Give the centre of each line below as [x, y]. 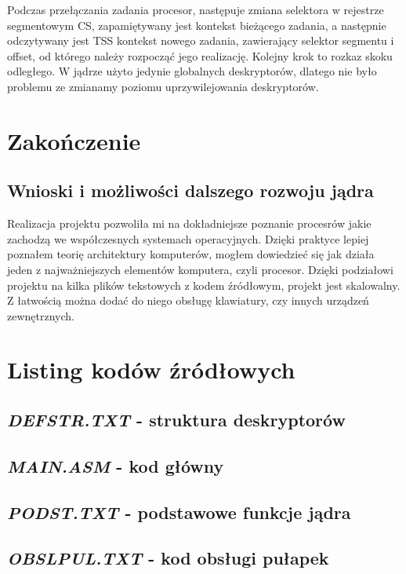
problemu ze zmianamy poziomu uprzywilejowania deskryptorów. [163, 86]
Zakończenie [74, 140]
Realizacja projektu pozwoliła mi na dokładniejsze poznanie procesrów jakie [189, 223]
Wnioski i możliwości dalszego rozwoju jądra [190, 190]
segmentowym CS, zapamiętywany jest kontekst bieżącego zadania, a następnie [197, 25]
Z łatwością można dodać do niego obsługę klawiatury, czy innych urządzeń [188, 300]
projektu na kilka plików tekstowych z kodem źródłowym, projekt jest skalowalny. [204, 285]
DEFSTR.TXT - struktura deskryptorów [176, 420]
